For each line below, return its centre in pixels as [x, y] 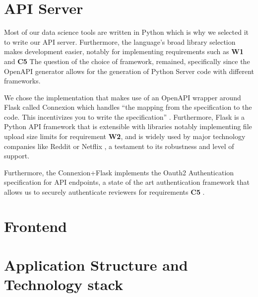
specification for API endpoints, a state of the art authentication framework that [127, 182]
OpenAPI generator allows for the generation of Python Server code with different [129, 71]
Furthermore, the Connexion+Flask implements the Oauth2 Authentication [119, 172]
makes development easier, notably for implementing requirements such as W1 [124, 51]
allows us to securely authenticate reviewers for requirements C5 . [104, 192]
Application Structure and [96, 265]
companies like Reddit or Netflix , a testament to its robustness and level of [119, 146]
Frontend [36, 226]
